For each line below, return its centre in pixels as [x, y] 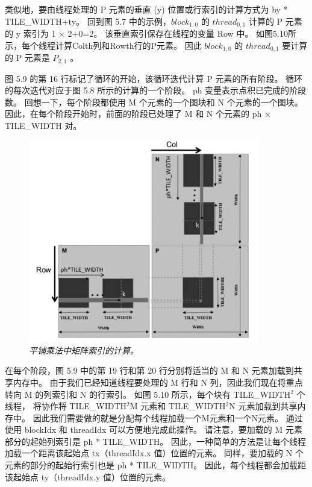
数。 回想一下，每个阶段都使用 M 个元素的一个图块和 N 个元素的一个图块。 [154, 102]
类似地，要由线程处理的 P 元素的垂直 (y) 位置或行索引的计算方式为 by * [146, 9]
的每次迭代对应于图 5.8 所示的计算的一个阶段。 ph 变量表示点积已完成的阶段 [156, 90]
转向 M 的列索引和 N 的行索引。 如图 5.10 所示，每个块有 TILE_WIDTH [148, 394]
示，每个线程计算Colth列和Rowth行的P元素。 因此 [103, 45]
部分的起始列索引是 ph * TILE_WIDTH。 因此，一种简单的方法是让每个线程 [155, 441]
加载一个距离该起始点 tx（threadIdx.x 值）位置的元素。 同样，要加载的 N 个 [154, 453]
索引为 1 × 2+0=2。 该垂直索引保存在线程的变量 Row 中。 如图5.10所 [160, 33]
